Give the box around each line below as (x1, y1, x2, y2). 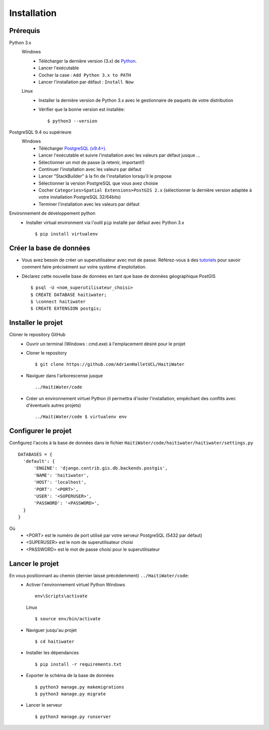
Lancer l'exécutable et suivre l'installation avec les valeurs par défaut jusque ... (38, 152, 200, 158)
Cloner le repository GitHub (9, 332, 66, 338)
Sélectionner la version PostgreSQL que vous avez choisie (38, 180, 158, 186)
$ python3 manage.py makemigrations (35, 684, 125, 690)
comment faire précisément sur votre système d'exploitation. (21, 264, 147, 270)
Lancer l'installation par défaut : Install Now (38, 79, 134, 85)
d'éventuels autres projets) (26, 402, 81, 408)
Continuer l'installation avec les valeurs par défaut (38, 166, 141, 172)
